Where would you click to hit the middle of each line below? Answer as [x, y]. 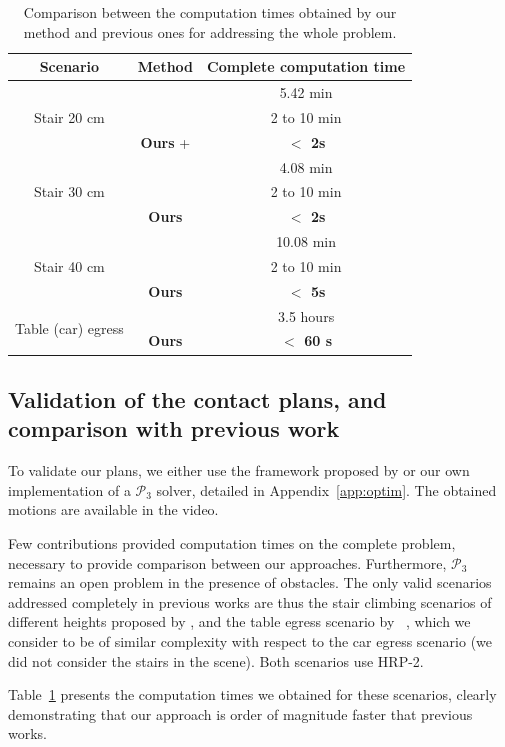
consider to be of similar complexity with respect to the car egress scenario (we [250, 640]
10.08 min [306, 241]
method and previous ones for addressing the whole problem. [210, 31]
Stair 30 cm [69, 191]
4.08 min [306, 166]
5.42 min [306, 92]
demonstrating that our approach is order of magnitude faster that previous [240, 713]
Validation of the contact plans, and [197, 398]
